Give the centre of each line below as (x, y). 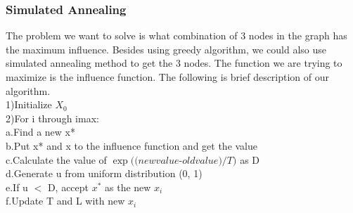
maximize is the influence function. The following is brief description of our (168, 77)
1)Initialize (29, 104)
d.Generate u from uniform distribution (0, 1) (104, 173)
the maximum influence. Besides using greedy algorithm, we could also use (166, 49)
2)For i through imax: (52, 118)
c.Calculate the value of (56, 159)
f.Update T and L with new (65, 201)
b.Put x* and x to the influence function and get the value (132, 145)
